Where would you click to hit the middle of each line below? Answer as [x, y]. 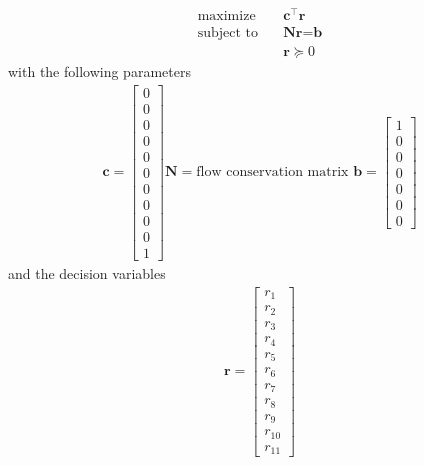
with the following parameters [99, 71]
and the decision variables [87, 273]
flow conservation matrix [272, 172]
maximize [226, 16]
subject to [228, 33]
